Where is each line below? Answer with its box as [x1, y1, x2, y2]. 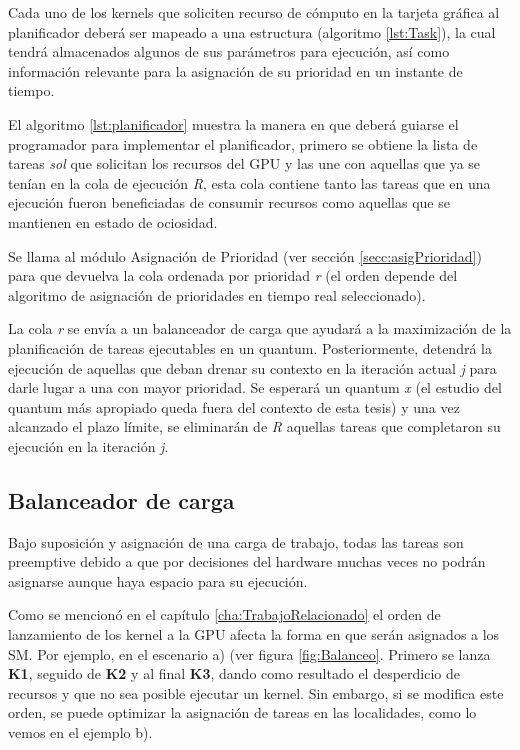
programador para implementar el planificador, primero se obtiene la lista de [8, 133, 478, 154]
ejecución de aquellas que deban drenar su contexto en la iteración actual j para [8, 357, 497, 378]
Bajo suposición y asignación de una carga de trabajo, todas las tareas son [8, 531, 464, 552]
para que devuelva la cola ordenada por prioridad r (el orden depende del [8, 265, 458, 286]
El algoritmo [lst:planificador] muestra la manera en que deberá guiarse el [8, 113, 459, 134]
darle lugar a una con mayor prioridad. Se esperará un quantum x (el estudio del [8, 377, 502, 398]
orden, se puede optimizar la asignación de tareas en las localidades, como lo [8, 702, 477, 723]
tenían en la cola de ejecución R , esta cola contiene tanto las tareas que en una [8, 172, 491, 193]
